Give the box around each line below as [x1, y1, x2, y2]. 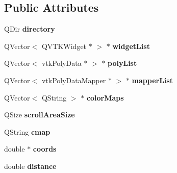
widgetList [112, 40, 150, 51]
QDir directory [4, 23, 55, 34]
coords [33, 143, 57, 154]
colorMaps [86, 92, 124, 103]
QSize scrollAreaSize [4, 109, 75, 120]
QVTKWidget [41, 40, 87, 51]
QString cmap [4, 126, 50, 137]
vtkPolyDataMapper [41, 75, 106, 85]
